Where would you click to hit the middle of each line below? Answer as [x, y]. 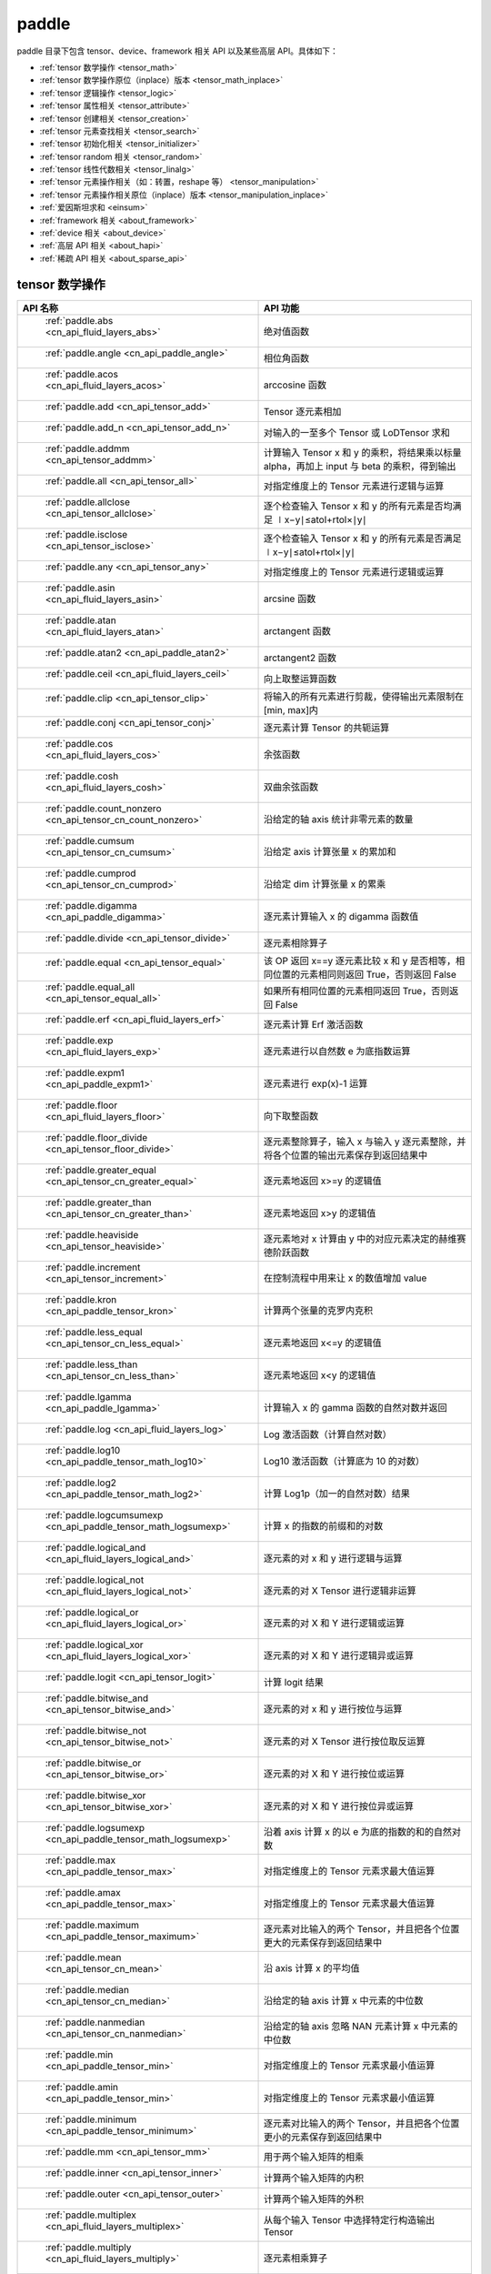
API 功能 [281, 307]
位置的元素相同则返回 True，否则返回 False [364, 974]
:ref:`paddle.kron [81, 1299]
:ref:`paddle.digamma [91, 905]
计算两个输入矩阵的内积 [313, 2178]
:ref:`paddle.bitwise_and [97, 1698]
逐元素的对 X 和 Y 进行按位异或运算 [338, 1806]
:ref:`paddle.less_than [91, 1364]
